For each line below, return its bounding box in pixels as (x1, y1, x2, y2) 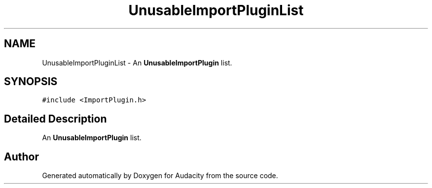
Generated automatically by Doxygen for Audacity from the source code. (42, 171, 278, 180)
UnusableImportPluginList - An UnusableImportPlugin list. (42, 58, 232, 67)
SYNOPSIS (4, 75, 58, 88)
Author (4, 150, 39, 163)
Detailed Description (4, 112, 107, 125)
